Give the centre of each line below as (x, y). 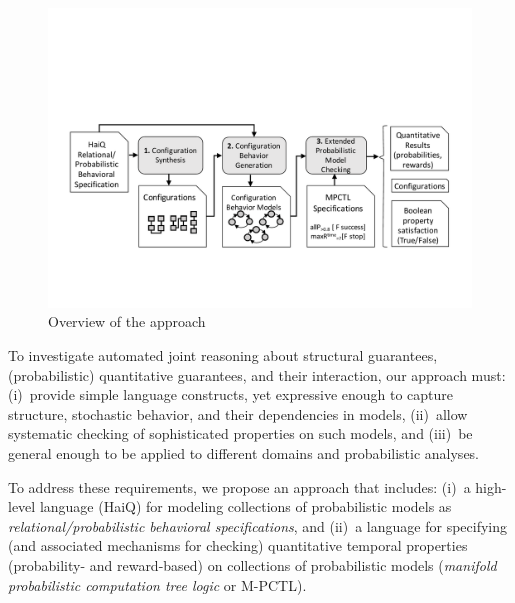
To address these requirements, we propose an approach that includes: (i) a (239, 486)
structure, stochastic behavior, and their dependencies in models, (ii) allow (238, 413)
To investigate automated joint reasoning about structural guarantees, (223, 354)
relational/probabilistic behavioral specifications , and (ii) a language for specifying (258, 525)
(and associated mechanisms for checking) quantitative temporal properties (238, 545)
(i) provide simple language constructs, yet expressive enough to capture (231, 394)
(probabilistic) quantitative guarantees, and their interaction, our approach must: (257, 374)
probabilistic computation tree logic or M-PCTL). (157, 584)
